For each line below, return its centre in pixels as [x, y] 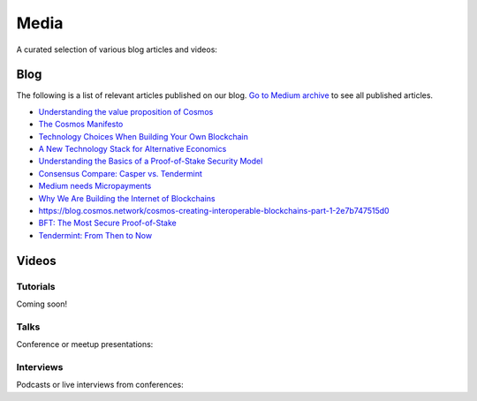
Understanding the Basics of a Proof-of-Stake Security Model [151, 161]
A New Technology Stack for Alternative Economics [132, 149]
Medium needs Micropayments [95, 186]
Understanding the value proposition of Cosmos [126, 111]
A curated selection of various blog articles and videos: [117, 49]
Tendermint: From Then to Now [95, 235]
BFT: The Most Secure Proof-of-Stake [107, 223]
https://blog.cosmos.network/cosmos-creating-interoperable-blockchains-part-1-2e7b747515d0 [214, 210]
